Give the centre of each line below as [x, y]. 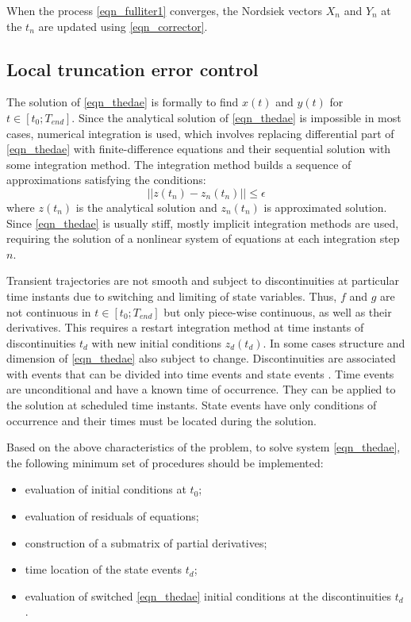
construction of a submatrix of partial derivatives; [146, 542]
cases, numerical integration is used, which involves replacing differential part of [200, 133]
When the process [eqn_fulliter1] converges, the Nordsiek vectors [165, 10]
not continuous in [49, 311]
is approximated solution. [325, 207]
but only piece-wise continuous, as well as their [278, 311]
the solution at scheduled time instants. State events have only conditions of [192, 405]
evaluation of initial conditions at [106, 489]
